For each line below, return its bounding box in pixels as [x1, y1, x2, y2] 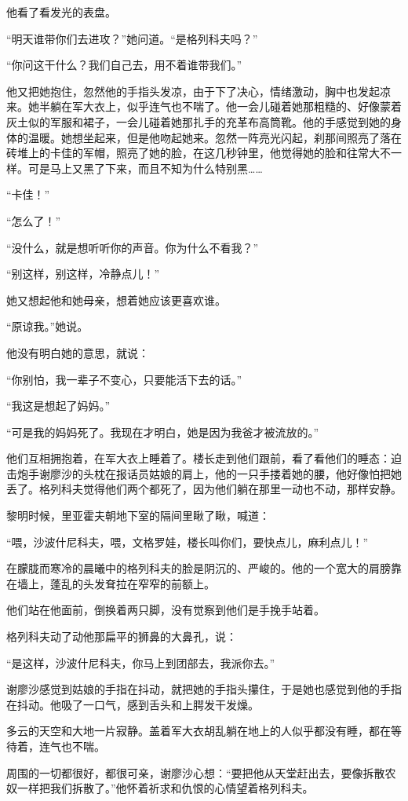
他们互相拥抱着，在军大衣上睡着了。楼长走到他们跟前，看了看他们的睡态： [6, 450, 391, 466]
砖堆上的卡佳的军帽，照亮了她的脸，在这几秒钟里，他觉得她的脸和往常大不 [6, 144, 391, 161]
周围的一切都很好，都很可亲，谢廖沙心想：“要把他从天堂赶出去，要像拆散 [6, 764, 385, 781]
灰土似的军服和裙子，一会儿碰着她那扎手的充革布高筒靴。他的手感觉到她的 [6, 113, 391, 130]
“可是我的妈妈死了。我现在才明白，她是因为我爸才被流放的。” [6, 423, 319, 440]
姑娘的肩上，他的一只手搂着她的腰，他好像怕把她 [148, 465, 402, 481]
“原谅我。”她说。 [6, 318, 89, 335]
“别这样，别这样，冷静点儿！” [6, 265, 160, 282]
